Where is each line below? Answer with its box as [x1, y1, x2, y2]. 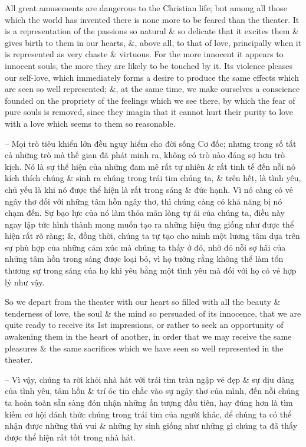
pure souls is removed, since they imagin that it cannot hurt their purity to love [5, 106, 293, 118]
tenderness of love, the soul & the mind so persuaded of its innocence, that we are [5, 307, 301, 319]
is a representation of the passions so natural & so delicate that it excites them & [5, 25, 299, 37]
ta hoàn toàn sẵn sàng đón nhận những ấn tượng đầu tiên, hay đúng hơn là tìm [5, 396, 293, 408]
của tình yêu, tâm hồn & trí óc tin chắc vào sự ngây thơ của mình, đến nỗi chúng [5, 384, 300, 397]
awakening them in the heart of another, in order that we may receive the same [5, 330, 292, 343]
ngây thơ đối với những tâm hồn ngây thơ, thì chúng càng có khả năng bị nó [5, 195, 282, 207]
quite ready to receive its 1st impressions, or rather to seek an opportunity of [5, 318, 284, 331]
